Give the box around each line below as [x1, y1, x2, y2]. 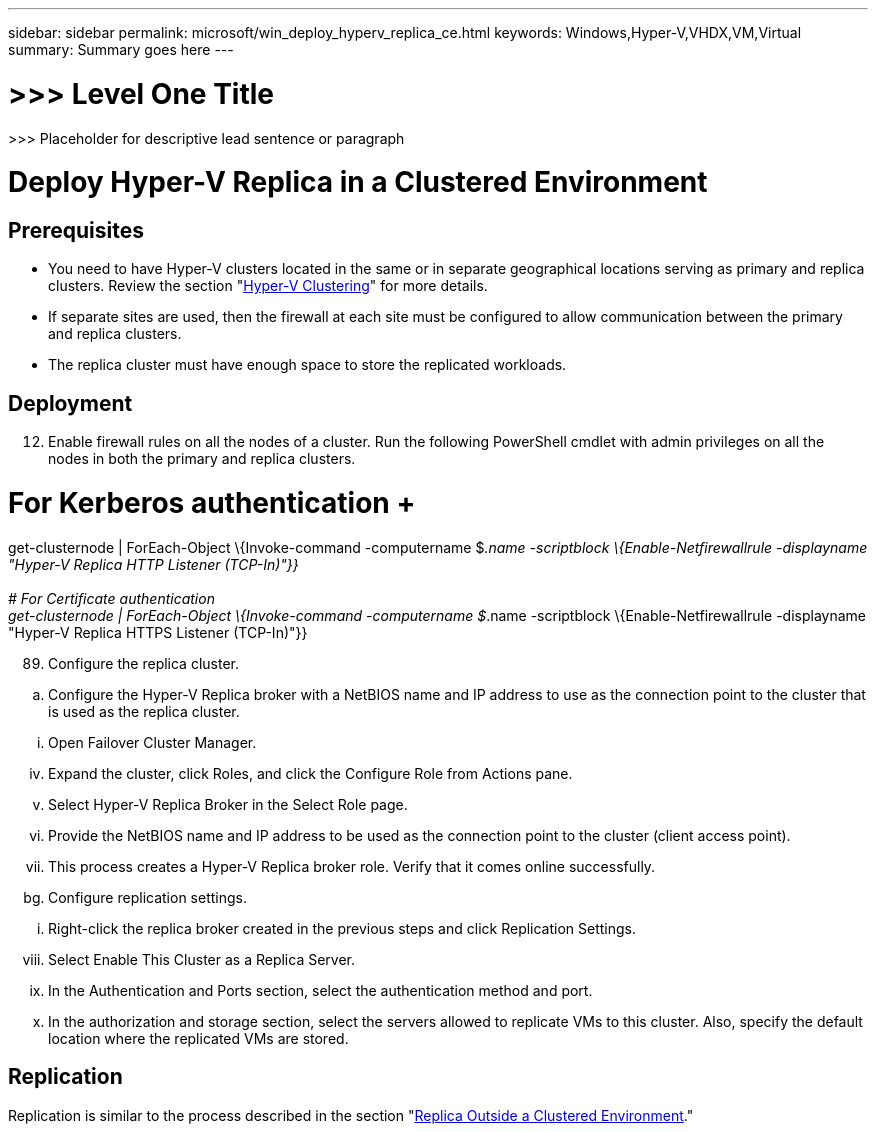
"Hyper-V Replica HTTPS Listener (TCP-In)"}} [8, 623, 308, 641]
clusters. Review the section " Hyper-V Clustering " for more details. [48, 277, 488, 295]
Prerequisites [8, 218, 144, 243]
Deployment [8, 390, 133, 416]
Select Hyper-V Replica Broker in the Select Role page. [48, 795, 408, 813]
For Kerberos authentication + [8, 486, 416, 521]
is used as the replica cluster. [48, 702, 240, 720]
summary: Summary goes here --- [8, 41, 234, 58]
